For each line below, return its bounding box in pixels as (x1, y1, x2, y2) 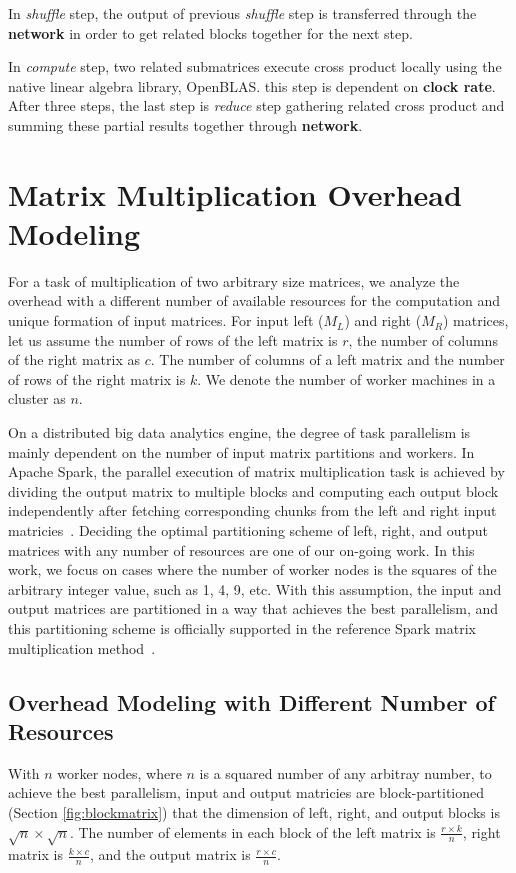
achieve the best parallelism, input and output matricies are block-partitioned (8, 782, 485, 803)
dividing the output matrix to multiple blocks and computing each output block (8, 480, 499, 501)
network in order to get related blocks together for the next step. (8, 22, 413, 43)
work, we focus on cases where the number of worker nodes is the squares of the (8, 559, 497, 580)
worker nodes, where (57, 762, 182, 783)
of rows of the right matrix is (8, 368, 186, 389)
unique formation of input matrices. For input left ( (8, 310, 324, 331)
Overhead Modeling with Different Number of (8, 686, 495, 717)
